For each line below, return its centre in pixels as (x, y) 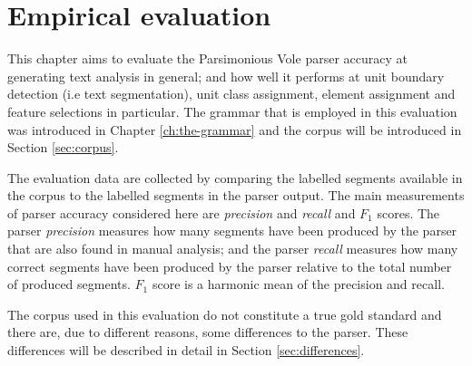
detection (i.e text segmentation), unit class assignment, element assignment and (231, 94)
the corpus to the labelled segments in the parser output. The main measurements (236, 195)
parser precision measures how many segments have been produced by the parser (232, 231)
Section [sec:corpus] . (63, 147)
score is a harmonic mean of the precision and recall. (298, 284)
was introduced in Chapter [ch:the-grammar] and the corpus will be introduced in (235, 129)
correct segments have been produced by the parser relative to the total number (230, 266)
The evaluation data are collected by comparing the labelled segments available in (235, 177)
